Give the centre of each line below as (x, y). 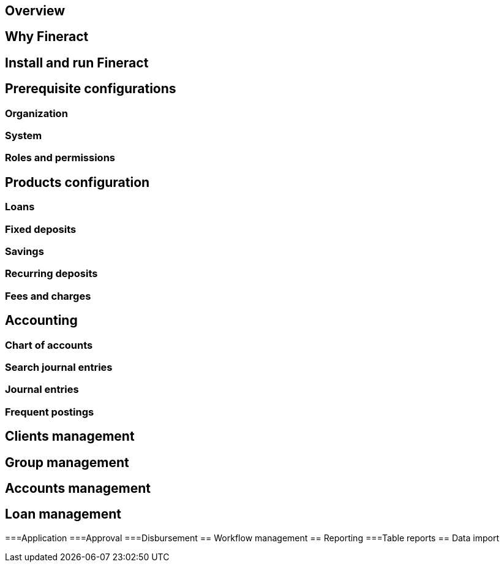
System (24, 136)
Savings (24, 252)
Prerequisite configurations (91, 89)
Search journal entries (59, 367)
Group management (67, 462)
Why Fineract (47, 37)
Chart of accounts (49, 345)
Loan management (63, 514)
